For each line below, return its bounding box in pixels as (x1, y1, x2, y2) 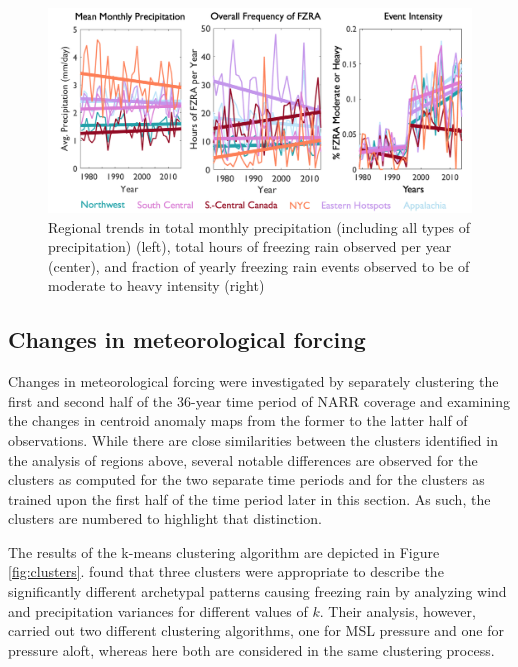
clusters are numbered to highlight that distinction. (8, 508, 322, 529)
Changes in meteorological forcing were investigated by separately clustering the (8, 371, 499, 392)
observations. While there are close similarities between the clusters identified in (8, 429, 498, 450)
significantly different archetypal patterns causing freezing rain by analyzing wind (8, 581, 507, 602)
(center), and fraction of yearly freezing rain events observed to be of (48, 255, 470, 276)
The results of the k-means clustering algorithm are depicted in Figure (8, 541, 440, 562)
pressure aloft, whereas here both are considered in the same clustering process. (8, 639, 495, 660)
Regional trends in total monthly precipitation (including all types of (48, 216, 471, 237)
